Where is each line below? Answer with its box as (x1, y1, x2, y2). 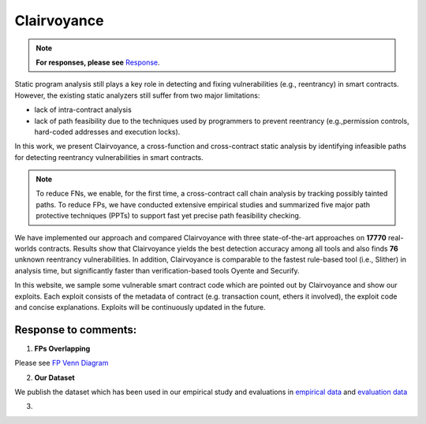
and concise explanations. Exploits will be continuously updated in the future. (14, 302, 266, 311)
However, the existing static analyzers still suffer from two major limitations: (14, 91, 260, 100)
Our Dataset (34, 373, 75, 382)
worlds (14, 244, 37, 254)
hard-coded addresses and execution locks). (34, 127, 181, 136)
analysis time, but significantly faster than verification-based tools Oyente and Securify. (14, 266, 300, 275)
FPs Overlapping (34, 344, 91, 353)
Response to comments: (14, 323, 137, 337)
